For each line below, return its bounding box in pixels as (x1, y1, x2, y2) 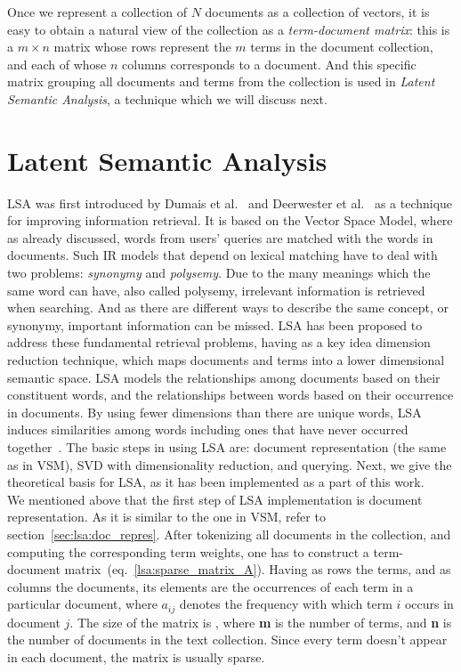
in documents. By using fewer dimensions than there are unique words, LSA (7, 402, 422, 421)
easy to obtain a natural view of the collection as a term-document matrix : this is (7, 20, 450, 38)
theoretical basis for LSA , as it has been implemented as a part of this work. (7, 473, 425, 491)
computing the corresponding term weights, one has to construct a (7, 542, 369, 561)
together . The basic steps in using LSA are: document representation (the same (7, 438, 447, 456)
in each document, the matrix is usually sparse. (7, 647, 265, 666)
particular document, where (7, 595, 158, 613)
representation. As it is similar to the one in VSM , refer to (7, 507, 326, 526)
